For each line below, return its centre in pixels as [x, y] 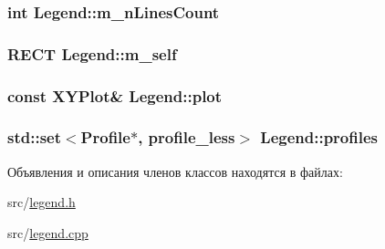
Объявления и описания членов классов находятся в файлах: [175, 171]
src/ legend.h [42, 202]
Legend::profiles [319, 137]
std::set [34, 137]
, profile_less [187, 137]
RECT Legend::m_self [92, 53]
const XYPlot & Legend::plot [115, 95]
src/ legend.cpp [48, 232]
